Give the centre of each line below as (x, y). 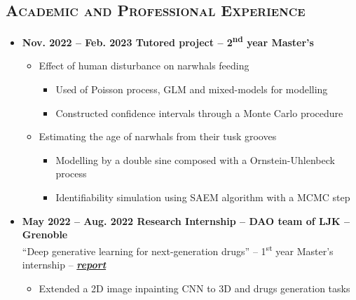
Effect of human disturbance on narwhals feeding (144, 66)
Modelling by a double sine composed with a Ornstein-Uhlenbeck (195, 159)
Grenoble (45, 234)
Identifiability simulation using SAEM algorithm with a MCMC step (203, 197)
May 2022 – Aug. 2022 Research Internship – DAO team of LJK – (186, 220)
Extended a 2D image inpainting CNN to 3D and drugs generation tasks (194, 288)
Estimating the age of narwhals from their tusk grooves (158, 136)
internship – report (64, 265)
